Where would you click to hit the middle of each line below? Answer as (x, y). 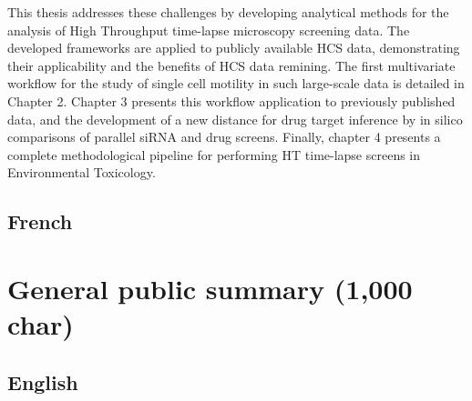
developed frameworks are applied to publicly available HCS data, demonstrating (234, 48)
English (43, 381)
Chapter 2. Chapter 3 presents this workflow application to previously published (231, 100)
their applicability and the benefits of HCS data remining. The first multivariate (231, 65)
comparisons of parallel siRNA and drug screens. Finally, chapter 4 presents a (224, 137)
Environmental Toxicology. (82, 172)
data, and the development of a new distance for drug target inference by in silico (235, 119)
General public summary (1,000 (210, 288)
